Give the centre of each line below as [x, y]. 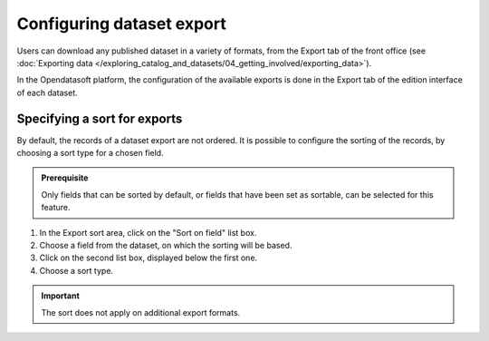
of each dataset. [47, 93]
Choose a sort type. [76, 270]
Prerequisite [65, 178]
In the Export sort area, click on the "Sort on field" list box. [148, 232]
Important [61, 296]
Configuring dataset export [121, 24]
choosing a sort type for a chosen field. [90, 153]
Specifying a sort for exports [100, 118]
